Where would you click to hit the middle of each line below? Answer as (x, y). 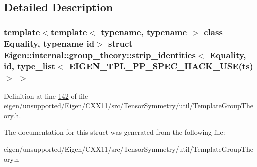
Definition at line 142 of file (46, 96)
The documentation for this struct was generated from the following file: (115, 132)
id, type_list (30, 66)
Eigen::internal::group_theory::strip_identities (100, 54)
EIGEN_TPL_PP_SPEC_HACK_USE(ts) (161, 66)
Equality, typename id (49, 43)
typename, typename (144, 32)
